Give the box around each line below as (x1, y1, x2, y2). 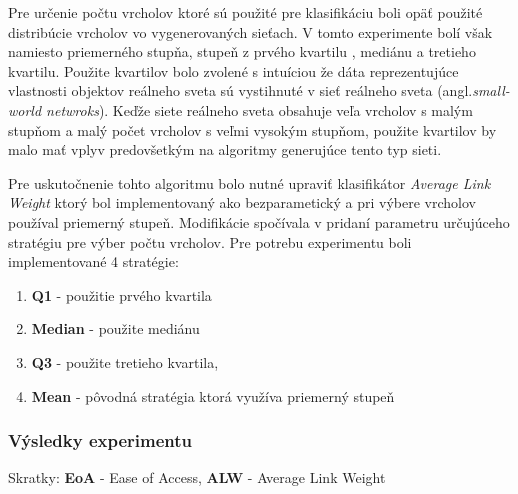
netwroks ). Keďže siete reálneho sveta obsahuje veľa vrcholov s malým (46, 99, 473, 120)
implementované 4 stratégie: (8, 251, 179, 272)
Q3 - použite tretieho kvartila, (31, 351, 219, 372)
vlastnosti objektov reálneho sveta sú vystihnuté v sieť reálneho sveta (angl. (8, 80, 473, 101)
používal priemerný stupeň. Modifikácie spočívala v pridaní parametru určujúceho (8, 211, 510, 232)
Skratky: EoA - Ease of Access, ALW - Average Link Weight (8, 467, 386, 488)
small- (472, 80, 510, 101)
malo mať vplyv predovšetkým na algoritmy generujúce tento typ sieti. (8, 139, 442, 160)
